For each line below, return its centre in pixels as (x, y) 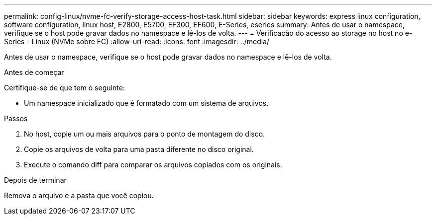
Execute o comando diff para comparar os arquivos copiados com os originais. (153, 165)
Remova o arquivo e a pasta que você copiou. (79, 195)
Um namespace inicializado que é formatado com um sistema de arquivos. (146, 103)
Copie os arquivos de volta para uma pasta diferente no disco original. (139, 149)
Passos (16, 118)
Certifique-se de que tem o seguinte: (64, 88)
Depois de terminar (35, 180)
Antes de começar (34, 72)
